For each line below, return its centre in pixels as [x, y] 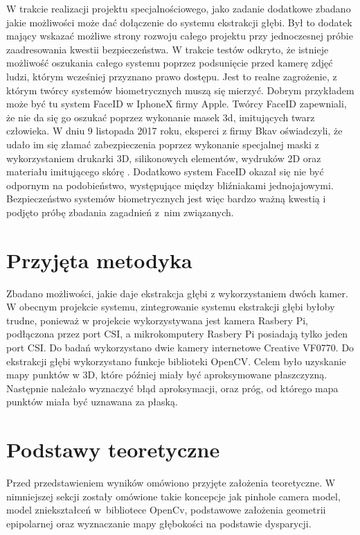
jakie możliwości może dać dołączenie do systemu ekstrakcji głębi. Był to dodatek [179, 22]
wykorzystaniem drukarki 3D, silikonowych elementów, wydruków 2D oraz [164, 158]
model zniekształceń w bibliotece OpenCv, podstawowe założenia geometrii [166, 510]
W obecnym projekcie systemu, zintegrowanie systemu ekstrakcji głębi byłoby [171, 307]
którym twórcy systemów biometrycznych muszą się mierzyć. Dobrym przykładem [180, 90]
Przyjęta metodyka [99, 260]
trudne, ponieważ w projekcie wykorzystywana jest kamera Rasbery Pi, [157, 320]
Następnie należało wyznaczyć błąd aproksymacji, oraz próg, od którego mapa [172, 388]
